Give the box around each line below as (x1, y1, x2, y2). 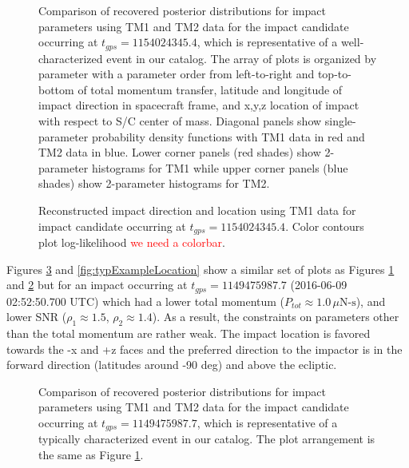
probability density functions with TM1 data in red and (91, 128, 365, 145)
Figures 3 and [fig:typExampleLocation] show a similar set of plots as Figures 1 (6, 260, 395, 277)
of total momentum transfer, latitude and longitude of (77, 81, 343, 97)
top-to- (317, 65, 351, 82)
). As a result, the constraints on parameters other (152, 308, 399, 325)
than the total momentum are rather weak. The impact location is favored (6, 325, 371, 342)
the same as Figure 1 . (38, 446, 144, 463)
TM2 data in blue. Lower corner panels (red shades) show (38, 144, 321, 161)
